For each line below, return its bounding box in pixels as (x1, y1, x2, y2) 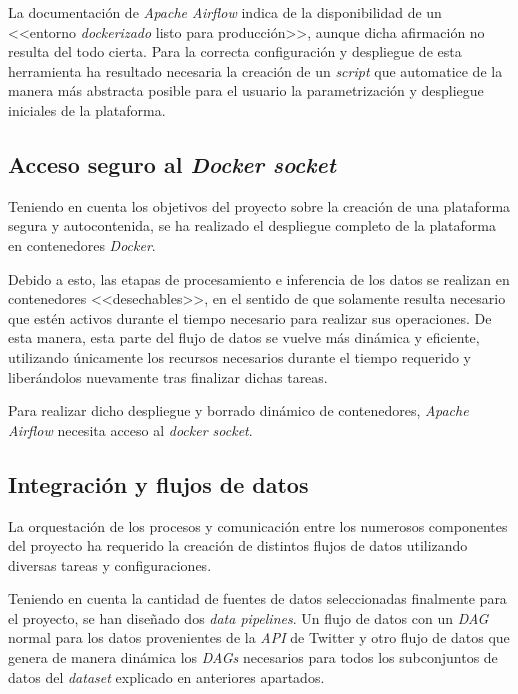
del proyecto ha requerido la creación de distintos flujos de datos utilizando (8, 535, 468, 556)
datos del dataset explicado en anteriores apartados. (8, 666, 325, 687)
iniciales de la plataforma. (8, 99, 166, 120)
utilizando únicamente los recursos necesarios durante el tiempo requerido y (8, 346, 471, 367)
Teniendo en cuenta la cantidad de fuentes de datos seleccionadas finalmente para (8, 588, 507, 609)
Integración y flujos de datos (8, 468, 309, 499)
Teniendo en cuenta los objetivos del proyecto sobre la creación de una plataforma (8, 195, 511, 216)
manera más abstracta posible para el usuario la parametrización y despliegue (8, 80, 484, 101)
